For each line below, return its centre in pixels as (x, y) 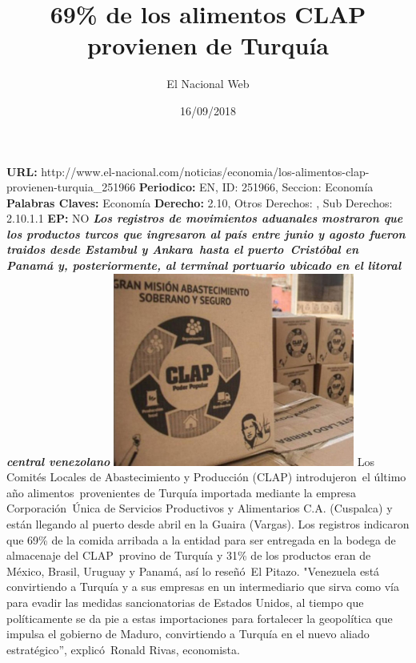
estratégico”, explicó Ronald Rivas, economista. (123, 649)
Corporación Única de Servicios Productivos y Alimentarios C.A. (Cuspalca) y (200, 508)
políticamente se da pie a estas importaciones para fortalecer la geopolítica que (200, 618)
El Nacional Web (208, 84)
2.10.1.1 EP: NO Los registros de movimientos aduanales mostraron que (205, 218)
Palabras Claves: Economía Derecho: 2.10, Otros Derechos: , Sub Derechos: (200, 202)
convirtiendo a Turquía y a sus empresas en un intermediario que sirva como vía (203, 587)
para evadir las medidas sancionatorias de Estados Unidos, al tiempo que (185, 602)
